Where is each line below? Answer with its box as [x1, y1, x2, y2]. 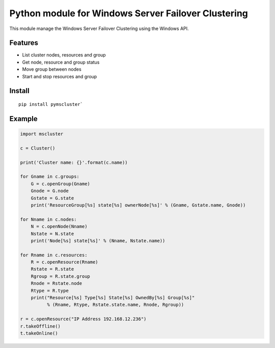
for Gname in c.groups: [20, 173, 80, 180]
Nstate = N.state [31, 230, 74, 237]
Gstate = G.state [31, 195, 74, 201]
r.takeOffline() [20, 323, 61, 329]
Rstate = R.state [31, 266, 74, 272]
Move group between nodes [22, 66, 81, 72]
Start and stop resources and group [22, 73, 97, 79]
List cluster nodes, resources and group [22, 52, 106, 58]
